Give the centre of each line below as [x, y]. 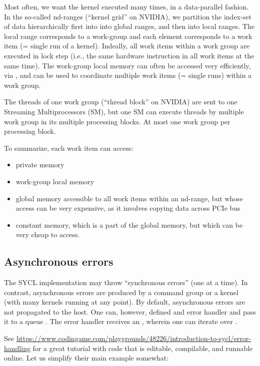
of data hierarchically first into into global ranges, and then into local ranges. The [129, 26]
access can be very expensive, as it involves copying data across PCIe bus [128, 208]
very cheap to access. [48, 234]
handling [17, 348]
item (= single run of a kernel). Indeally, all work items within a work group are [127, 46]
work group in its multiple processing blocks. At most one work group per [117, 121]
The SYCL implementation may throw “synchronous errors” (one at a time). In [126, 282]
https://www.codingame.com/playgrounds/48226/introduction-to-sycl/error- [133, 338]
